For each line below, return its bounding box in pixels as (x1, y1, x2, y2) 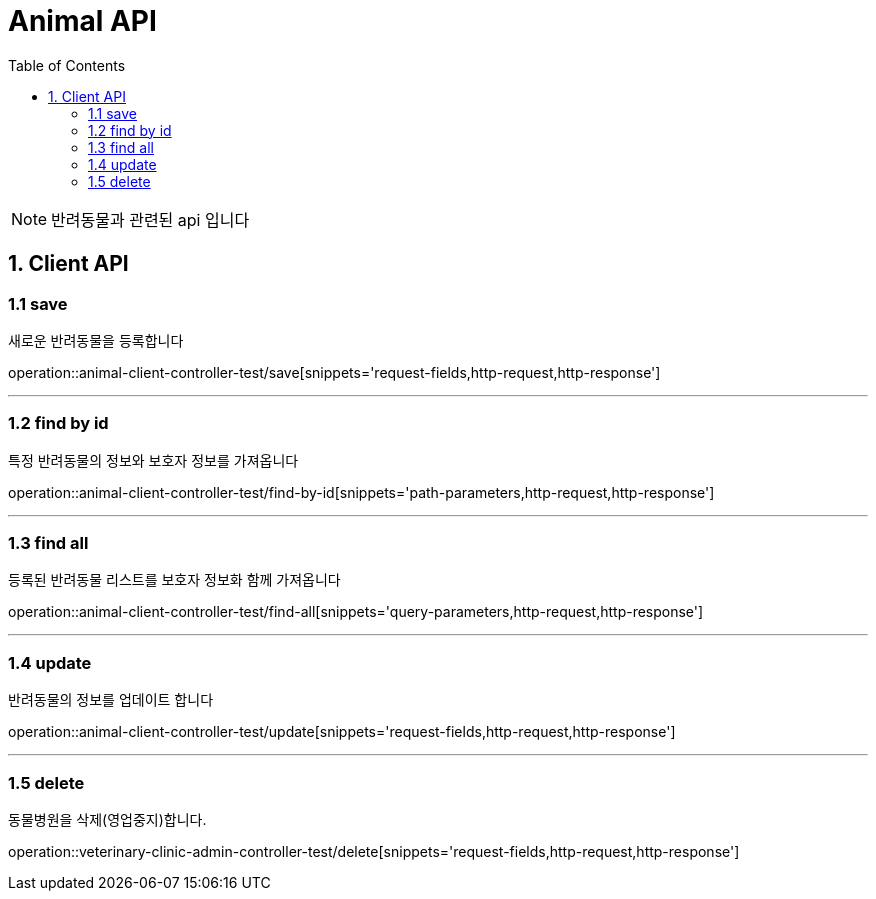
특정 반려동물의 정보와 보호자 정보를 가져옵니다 (8, 451, 299, 469)
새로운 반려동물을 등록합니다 (8, 331, 184, 349)
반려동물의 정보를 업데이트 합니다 (8, 691, 214, 709)
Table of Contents (8, 56, 126, 74)
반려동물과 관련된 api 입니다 (51, 209, 250, 230)
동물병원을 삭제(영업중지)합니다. (8, 810, 207, 828)
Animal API (8, 4, 157, 38)
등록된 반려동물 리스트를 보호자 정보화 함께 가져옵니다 (8, 571, 341, 589)
